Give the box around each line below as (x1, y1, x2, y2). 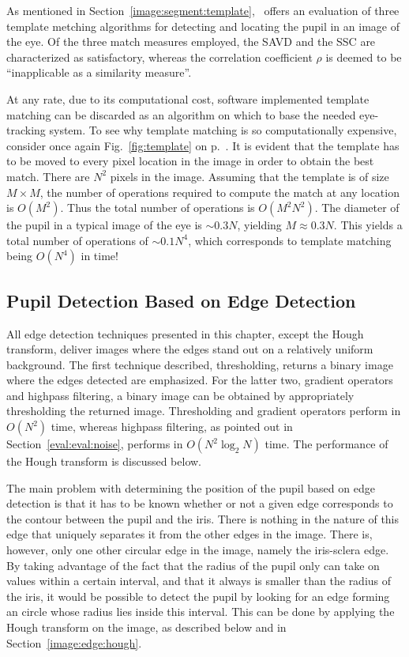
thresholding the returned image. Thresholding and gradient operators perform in (6, 402, 401, 419)
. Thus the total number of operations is (60, 199, 255, 216)
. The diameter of (314, 199, 400, 216)
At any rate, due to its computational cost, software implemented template (6, 90, 370, 107)
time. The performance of (265, 436, 388, 452)
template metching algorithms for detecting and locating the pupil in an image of (6, 17, 400, 34)
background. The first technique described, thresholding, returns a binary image (6, 356, 393, 372)
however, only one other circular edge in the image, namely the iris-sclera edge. (6, 542, 389, 558)
